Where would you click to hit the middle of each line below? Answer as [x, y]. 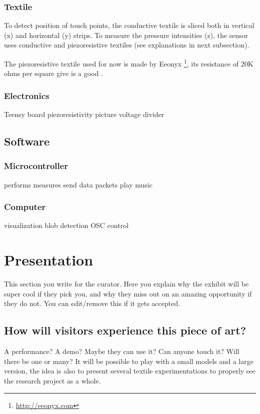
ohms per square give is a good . [53, 73]
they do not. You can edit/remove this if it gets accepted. [92, 303]
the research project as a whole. [52, 380]
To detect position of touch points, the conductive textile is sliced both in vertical [129, 25]
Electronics [27, 95]
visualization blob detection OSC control [66, 225]
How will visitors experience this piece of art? [125, 330]
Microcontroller [36, 166]
